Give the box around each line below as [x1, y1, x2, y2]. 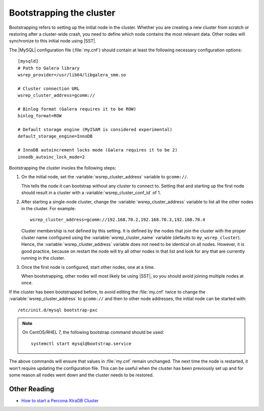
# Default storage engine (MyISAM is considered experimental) [18, 127, 173, 132]
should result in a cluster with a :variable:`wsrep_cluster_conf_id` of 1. [21, 190, 161, 195]
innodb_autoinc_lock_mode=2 [18, 154, 85, 160]
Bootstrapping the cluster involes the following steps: [9, 165, 116, 171]
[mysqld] [18, 59, 39, 64]
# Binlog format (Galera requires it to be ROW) [18, 106, 136, 112]
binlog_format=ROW [18, 113, 62, 119]
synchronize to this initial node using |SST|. [9, 38, 96, 44]
